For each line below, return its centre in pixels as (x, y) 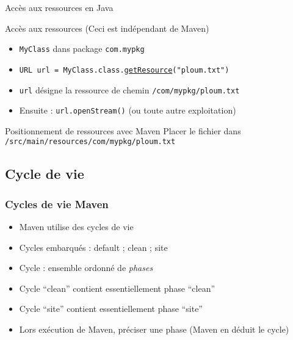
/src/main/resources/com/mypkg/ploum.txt (90, 142)
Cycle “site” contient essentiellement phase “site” (111, 309)
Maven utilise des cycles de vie (76, 227)
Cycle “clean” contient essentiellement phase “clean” (117, 288)
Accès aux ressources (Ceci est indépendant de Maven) (107, 28)
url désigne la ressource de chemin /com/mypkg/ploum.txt (129, 89)
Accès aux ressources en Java (59, 7)
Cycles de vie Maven (57, 204)
